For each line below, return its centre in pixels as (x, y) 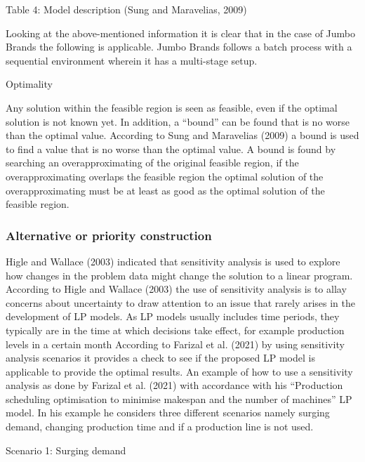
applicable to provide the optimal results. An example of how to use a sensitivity (179, 371)
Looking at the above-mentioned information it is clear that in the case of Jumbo (181, 33)
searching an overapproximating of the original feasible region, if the (152, 163)
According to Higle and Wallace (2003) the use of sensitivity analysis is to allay (176, 289)
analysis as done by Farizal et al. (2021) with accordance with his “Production (174, 385)
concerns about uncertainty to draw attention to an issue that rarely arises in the (181, 302)
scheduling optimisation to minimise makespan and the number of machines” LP (179, 398)
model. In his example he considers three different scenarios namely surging (168, 412)
